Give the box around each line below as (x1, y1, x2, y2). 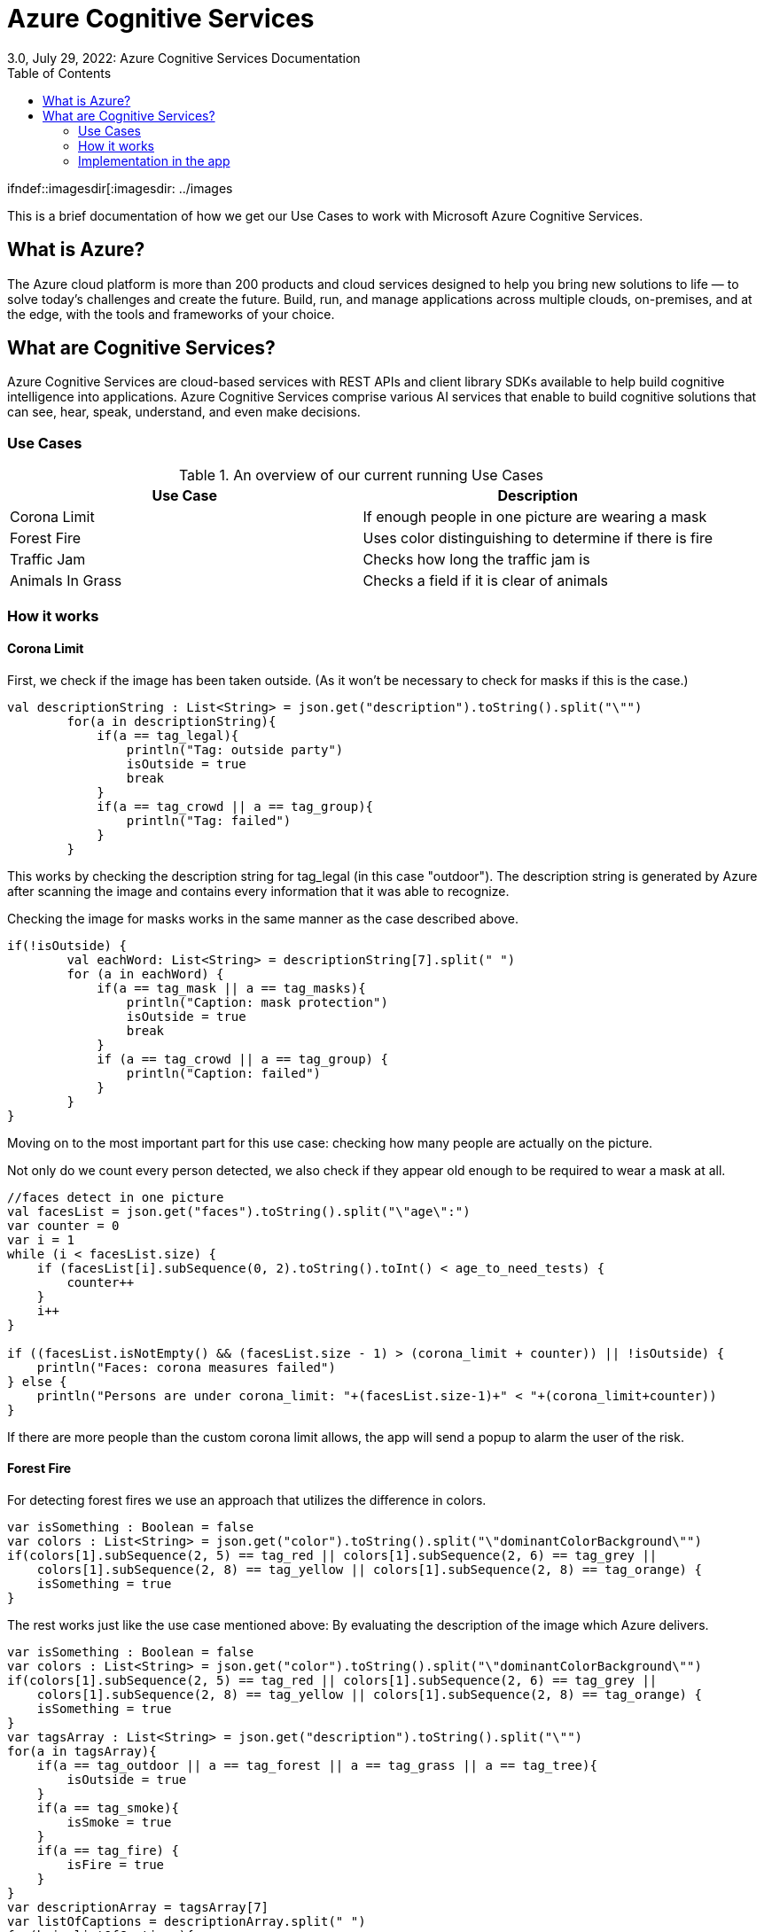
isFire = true (66, 1858, 165, 1872)
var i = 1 (7, 1232, 74, 1247)
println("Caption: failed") (126, 1065, 322, 1080)
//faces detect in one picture (7, 1189, 224, 1204)
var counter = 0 (7, 1218, 120, 1233)
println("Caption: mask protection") (126, 994, 388, 1009)
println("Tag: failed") (126, 813, 292, 828)
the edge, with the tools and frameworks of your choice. (7, 306, 335, 322)
